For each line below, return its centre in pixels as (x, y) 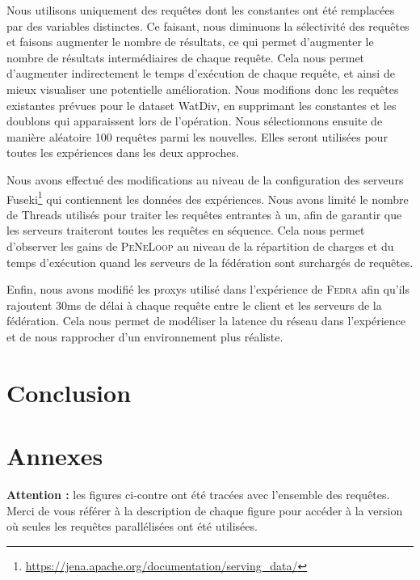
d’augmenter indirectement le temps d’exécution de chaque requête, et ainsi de (201, 73)
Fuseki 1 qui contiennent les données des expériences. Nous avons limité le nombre (208, 197)
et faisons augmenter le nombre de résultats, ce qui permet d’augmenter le (190, 42)
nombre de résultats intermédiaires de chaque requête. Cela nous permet (186, 57)
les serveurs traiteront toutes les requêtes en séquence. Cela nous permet (186, 230)
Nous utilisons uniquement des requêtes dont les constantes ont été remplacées (201, 10)
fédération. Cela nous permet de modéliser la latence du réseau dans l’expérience (206, 321)
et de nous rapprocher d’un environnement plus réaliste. (145, 336)
